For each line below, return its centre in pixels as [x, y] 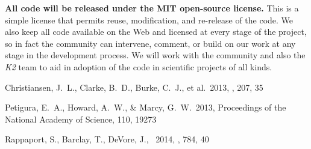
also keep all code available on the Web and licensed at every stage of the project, [156, 32]
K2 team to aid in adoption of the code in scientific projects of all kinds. [139, 66]
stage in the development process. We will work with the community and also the [155, 55]
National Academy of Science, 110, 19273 [81, 119]
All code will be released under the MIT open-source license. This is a [152, 8]
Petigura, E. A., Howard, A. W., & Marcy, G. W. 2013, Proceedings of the [146, 107]
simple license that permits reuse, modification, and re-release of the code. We [149, 20]
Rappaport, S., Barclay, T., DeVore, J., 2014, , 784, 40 [107, 139]
